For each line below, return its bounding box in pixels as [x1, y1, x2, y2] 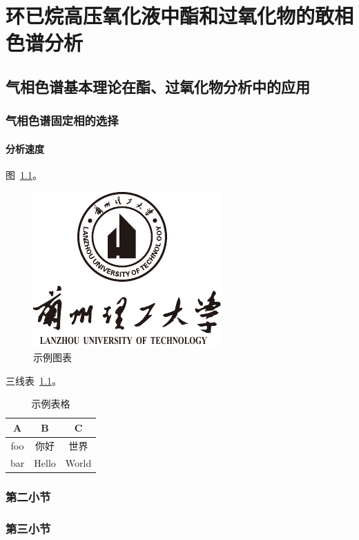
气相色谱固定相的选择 [6, 112, 119, 129]
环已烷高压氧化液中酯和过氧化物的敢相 [6, 1, 354, 30]
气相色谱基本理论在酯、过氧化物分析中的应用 [6, 75, 310, 97]
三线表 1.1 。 [6, 373, 61, 387]
